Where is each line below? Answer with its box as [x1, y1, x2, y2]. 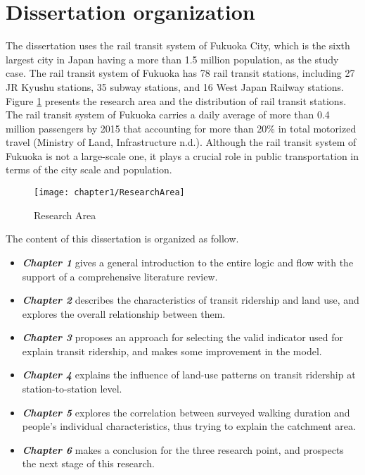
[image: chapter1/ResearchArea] [34, 187, 185, 198]
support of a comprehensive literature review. [22, 269, 218, 283]
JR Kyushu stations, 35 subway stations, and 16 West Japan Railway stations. [6, 79, 344, 94]
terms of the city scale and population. [6, 162, 172, 177]
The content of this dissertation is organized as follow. [6, 231, 239, 246]
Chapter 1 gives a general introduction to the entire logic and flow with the [22, 254, 354, 269]
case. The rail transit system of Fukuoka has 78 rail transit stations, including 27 [6, 66, 355, 80]
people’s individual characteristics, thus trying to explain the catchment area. [22, 419, 356, 433]
